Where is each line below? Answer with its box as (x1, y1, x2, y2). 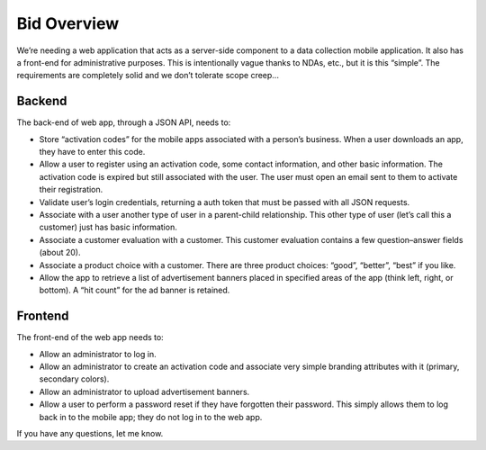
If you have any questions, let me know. (16, 427, 164, 438)
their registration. (39, 184, 103, 195)
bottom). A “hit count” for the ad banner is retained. (39, 284, 230, 296)
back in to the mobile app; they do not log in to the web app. (39, 411, 263, 422)
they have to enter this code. (39, 147, 146, 157)
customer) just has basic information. (39, 221, 177, 233)
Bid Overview (16, 13, 120, 33)
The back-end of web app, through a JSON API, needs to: (16, 117, 231, 128)
